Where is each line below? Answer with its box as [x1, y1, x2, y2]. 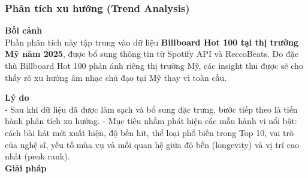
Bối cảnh [5, 24, 43, 37]
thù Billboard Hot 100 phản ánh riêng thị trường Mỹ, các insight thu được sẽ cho [5, 59, 303, 71]
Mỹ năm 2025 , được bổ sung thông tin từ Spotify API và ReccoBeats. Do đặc [5, 47, 298, 60]
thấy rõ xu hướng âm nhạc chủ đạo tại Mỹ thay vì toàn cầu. [5, 71, 227, 83]
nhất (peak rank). [5, 150, 70, 162]
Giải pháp [5, 161, 47, 174]
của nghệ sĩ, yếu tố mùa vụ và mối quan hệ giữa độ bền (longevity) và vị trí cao [5, 138, 299, 150]
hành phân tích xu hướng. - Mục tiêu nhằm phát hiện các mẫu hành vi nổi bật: [5, 114, 297, 127]
